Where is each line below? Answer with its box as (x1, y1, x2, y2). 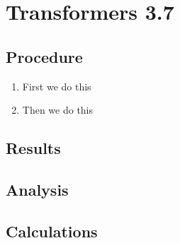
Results (6, 137, 61, 159)
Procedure (6, 45, 83, 67)
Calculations (6, 220, 98, 242)
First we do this (22, 78, 91, 93)
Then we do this (22, 102, 94, 117)
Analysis (6, 178, 69, 200)
